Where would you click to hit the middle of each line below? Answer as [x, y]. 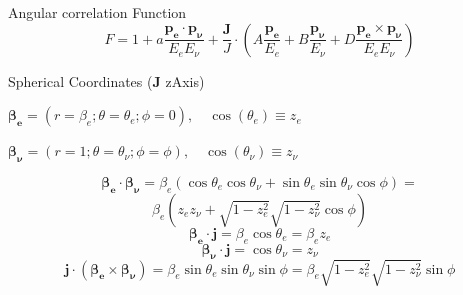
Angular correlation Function [97, 12]
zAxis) [185, 80]
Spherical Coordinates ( [80, 80]
